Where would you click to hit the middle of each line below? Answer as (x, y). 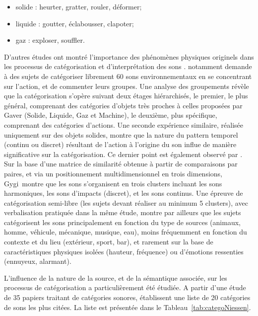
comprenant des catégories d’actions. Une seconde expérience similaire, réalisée (124, 124)
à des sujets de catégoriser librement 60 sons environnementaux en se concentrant (128, 76)
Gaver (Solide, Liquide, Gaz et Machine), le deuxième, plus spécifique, (111, 115)
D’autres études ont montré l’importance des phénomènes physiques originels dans (129, 56)
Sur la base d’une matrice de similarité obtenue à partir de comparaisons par (121, 164)
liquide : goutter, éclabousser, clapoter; (75, 23)
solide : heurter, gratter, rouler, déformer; (79, 6)
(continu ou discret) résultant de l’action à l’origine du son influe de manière (120, 144)
